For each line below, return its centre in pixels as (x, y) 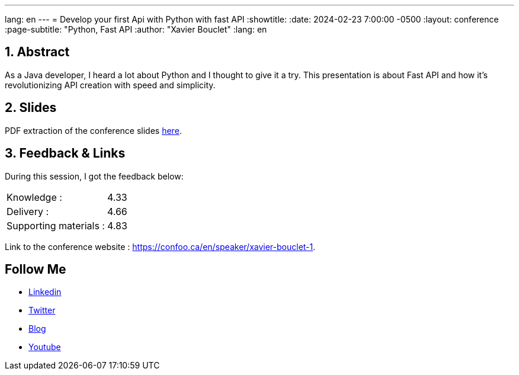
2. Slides (31, 108)
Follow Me (36, 269)
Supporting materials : (56, 225)
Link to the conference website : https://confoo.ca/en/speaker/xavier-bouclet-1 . (160, 246)
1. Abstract (37, 52)
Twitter (42, 310)
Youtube (45, 347)
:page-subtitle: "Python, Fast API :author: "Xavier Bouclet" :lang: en (136, 29)
